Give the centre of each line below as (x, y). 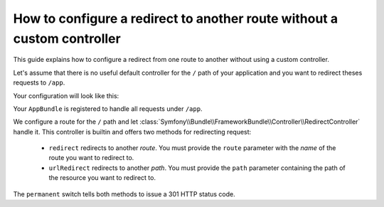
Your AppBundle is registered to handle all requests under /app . (108, 108)
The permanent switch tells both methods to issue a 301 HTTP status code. (124, 194)
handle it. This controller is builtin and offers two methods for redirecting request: (132, 132)
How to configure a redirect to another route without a (176, 18)
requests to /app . (39, 83)
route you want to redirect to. (91, 158)
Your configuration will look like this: (66, 95)
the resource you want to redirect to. (102, 178)
